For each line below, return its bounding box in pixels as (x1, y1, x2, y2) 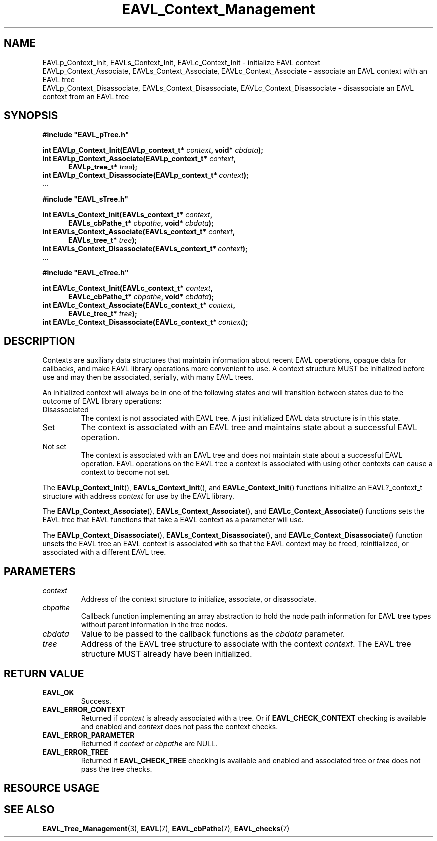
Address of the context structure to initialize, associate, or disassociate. (81, 595, 316, 604)
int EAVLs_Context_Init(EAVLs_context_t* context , (42, 210, 213, 219)
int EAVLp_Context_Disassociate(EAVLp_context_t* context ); (42, 171, 249, 180)
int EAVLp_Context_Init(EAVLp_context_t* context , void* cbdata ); (42, 146, 264, 155)
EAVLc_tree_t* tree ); (68, 309, 137, 318)
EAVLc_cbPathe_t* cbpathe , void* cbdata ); (68, 292, 214, 301)
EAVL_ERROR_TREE (42, 747, 109, 756)
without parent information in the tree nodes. (81, 620, 228, 629)
